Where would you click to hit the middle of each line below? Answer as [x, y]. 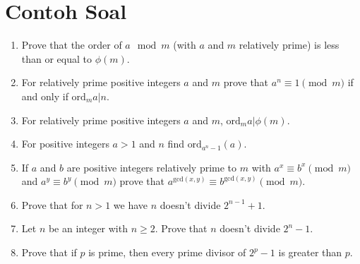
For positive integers [65, 144]
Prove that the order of [72, 45]
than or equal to [57, 58]
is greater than [310, 252]
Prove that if [49, 252]
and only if [45, 96]
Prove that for [52, 204]
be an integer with [88, 228]
